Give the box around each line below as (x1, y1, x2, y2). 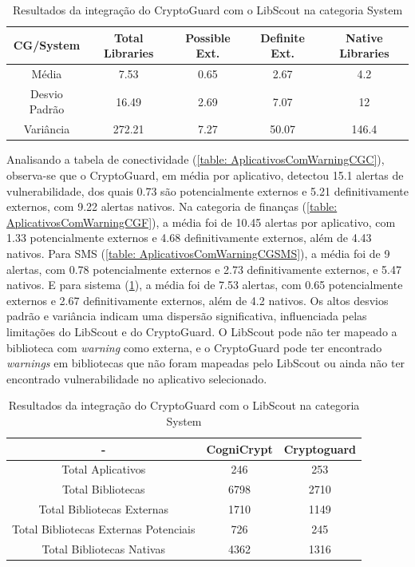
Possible (185, 29, 231, 46)
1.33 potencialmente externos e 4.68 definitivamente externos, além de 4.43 (6, 229, 372, 246)
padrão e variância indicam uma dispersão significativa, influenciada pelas (6, 307, 367, 324)
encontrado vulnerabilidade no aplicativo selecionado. (6, 370, 267, 387)
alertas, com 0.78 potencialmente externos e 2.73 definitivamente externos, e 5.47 (6, 260, 401, 277)
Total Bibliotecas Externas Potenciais (12, 520, 196, 537)
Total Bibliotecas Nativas (41, 540, 165, 557)
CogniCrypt (206, 440, 273, 457)
